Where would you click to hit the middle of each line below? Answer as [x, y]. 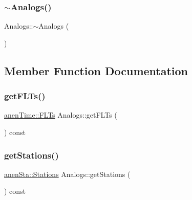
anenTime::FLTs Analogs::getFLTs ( [61, 115]
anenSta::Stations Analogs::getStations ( [67, 174]
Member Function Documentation [96, 70]
